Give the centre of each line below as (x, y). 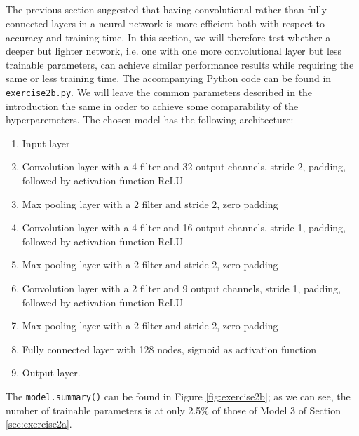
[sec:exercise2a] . (39, 424)
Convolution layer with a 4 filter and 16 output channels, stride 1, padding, (184, 227)
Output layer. (51, 373)
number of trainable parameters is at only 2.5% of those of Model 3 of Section (173, 410)
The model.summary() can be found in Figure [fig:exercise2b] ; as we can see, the (178, 396)
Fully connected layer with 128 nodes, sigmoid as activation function (169, 349)
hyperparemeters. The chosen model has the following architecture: (150, 120)
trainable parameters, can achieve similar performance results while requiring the (180, 64)
